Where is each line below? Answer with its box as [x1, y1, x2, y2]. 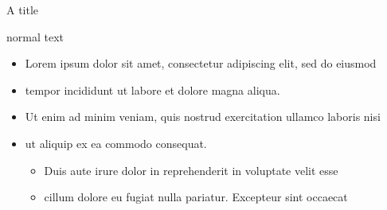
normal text [6, 28, 64, 45]
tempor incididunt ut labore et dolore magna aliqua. [25, 81, 280, 98]
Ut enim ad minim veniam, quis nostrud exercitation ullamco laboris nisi [25, 108, 381, 125]
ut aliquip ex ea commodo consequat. [25, 134, 207, 151]
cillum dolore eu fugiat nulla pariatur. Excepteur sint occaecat [44, 189, 348, 205]
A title [6, 2, 39, 17]
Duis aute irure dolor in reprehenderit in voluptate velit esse [44, 161, 338, 178]
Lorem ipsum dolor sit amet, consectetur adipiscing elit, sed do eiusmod [25, 55, 377, 72]
